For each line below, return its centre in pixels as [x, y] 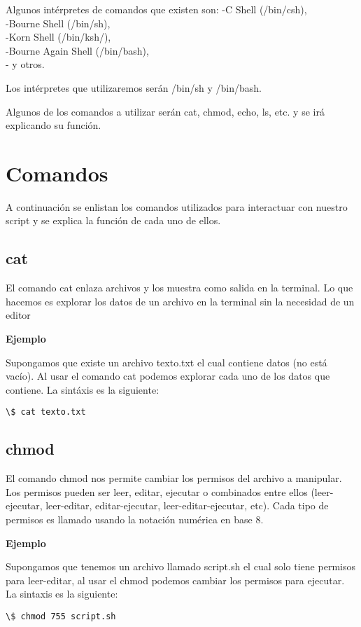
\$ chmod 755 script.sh [61, 617]
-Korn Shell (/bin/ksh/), [58, 37]
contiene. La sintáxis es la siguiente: [83, 389]
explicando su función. [54, 125]
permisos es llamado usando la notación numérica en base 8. [135, 519]
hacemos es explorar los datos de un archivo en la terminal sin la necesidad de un [180, 301]
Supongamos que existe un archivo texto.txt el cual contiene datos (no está [167, 362]
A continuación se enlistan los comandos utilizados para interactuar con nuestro [177, 206]
